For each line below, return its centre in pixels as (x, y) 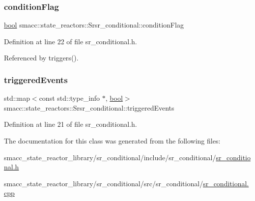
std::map (17, 98)
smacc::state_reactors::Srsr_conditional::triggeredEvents (89, 107)
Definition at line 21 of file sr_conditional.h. (71, 124)
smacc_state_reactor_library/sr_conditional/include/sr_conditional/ (110, 157)
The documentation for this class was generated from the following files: (112, 141)
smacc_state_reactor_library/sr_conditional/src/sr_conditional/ (104, 183)
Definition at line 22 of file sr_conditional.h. (71, 41)
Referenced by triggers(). (41, 58)
